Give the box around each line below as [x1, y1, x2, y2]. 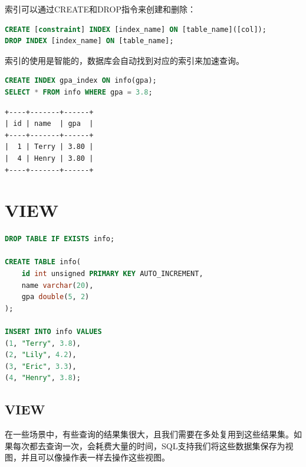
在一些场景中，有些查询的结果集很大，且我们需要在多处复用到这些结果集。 [5, 428, 294, 440]
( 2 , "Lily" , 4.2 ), [5, 351, 77, 359]
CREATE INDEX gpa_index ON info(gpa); [5, 76, 157, 85]
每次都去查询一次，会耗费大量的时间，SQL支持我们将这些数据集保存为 [12, 439, 285, 452]
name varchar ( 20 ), [21, 281, 94, 290]
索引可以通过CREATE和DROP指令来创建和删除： [5, 3, 196, 15]
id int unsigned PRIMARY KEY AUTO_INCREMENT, [21, 270, 203, 278]
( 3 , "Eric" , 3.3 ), [5, 362, 77, 371]
